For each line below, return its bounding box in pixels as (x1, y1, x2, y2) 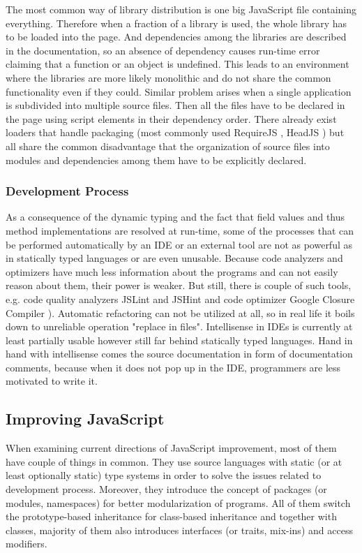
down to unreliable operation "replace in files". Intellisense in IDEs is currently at (6, 319, 353, 334)
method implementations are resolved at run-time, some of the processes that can (6, 223, 354, 237)
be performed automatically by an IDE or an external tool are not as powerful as (6, 237, 353, 251)
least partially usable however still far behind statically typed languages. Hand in (6, 332, 353, 347)
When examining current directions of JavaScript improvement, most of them (6, 441, 337, 455)
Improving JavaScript (6, 408, 165, 429)
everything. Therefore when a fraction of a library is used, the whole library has (6, 15, 347, 30)
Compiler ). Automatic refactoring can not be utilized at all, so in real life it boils (6, 305, 355, 320)
